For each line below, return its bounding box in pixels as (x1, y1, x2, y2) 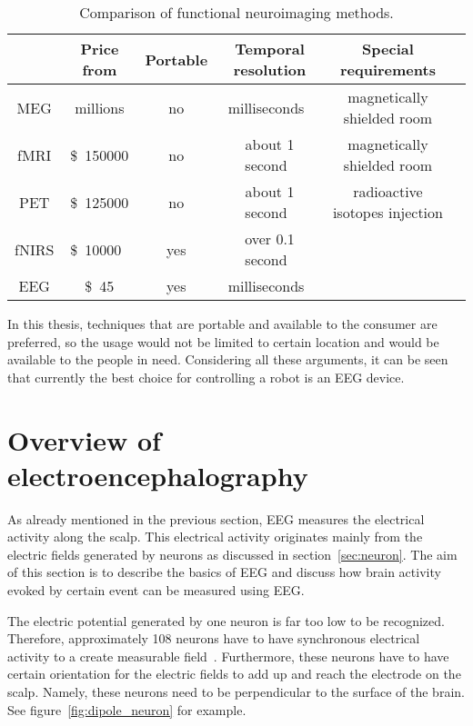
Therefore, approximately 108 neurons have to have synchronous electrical (7, 629, 420, 648)
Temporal (235, 38, 305, 59)
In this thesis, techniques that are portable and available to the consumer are (7, 314, 438, 333)
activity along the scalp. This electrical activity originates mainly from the (7, 527, 423, 546)
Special (362, 38, 414, 59)
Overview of (7, 421, 161, 458)
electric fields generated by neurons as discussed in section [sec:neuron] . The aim (7, 544, 458, 563)
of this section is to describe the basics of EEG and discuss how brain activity (7, 562, 441, 582)
